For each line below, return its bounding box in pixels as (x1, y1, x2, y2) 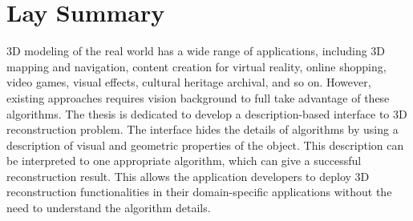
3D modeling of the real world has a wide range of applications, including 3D (6, 42, 386, 59)
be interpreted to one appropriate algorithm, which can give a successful (6, 152, 362, 169)
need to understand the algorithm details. (6, 199, 211, 216)
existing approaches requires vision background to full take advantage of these (6, 89, 390, 106)
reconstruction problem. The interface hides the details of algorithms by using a (6, 121, 399, 138)
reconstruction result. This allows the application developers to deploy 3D (6, 167, 370, 184)
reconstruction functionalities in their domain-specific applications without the (6, 183, 392, 200)
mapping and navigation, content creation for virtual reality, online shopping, (6, 58, 387, 74)
